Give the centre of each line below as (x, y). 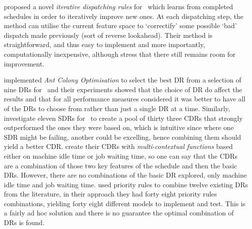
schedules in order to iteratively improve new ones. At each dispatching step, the (124, 16)
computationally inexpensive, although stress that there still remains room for (120, 54)
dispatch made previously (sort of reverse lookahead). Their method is (108, 35)
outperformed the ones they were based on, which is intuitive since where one (119, 127)
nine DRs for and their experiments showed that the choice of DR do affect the (123, 89)
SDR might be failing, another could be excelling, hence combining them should (123, 137)
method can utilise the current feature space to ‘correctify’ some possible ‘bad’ (120, 25)
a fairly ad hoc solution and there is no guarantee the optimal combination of (119, 213)
